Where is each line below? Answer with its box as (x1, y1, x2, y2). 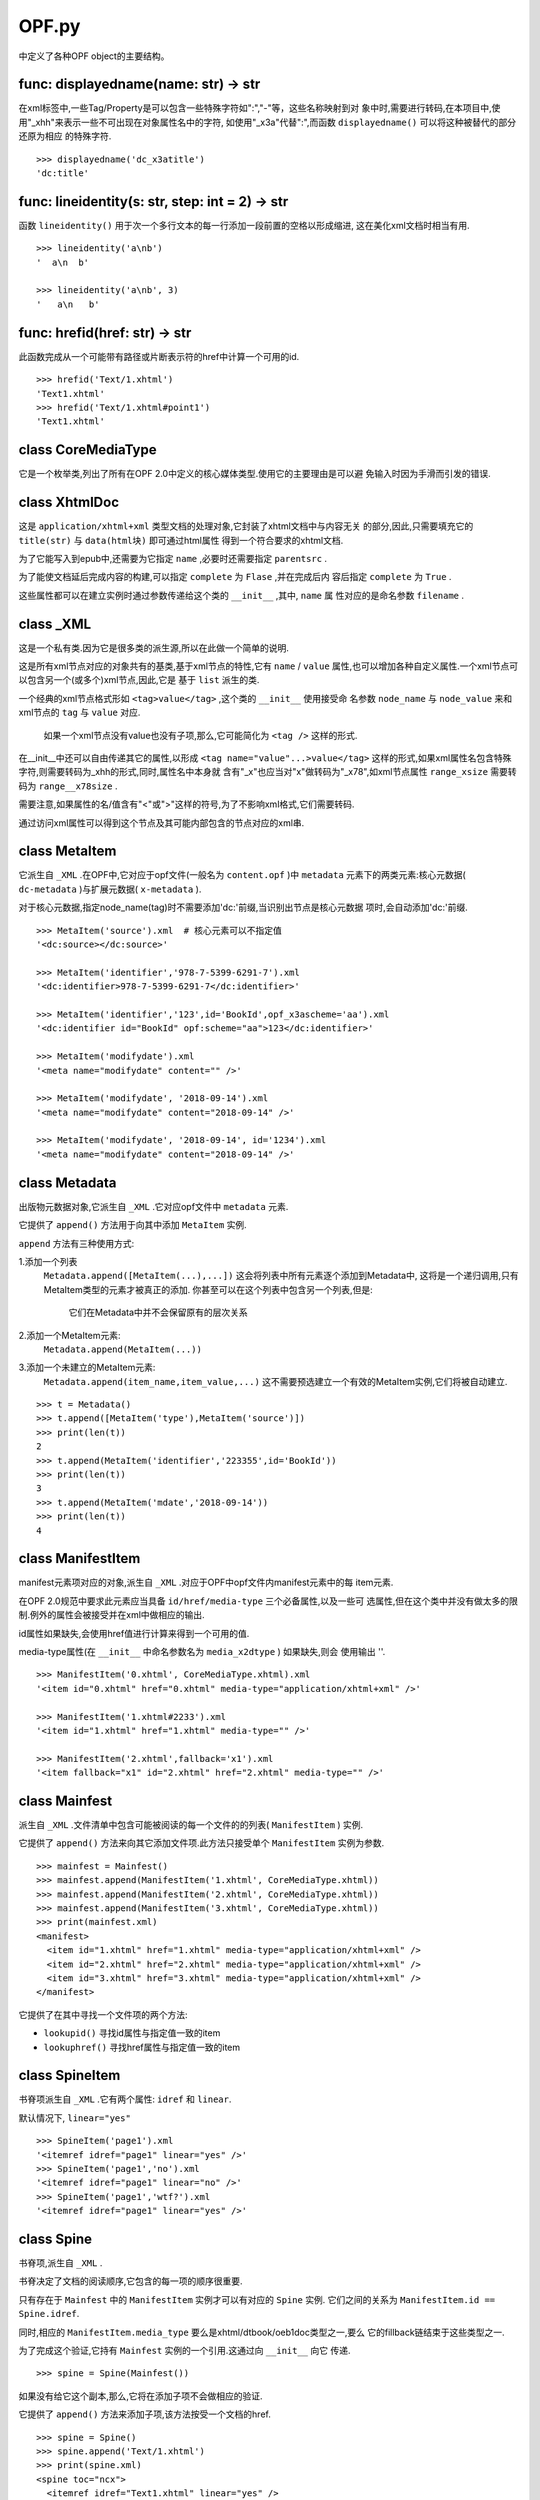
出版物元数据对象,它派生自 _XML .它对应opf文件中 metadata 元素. (18, 1200, 289, 1212)
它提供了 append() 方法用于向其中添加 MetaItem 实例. (18, 1219, 247, 1231)
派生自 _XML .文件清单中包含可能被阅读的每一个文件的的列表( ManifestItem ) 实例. (18, 1819, 364, 1831)
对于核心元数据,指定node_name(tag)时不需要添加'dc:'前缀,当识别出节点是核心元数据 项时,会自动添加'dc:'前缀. (18, 901, 469, 914)
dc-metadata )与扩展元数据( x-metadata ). (18, 883, 202, 895)
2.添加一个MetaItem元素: (18, 1329, 121, 1341)
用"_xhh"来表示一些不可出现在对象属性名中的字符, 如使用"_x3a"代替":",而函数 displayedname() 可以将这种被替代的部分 (18, 116, 517, 128)
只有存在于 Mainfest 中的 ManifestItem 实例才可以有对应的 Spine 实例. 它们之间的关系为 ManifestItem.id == (18, 2293, 496, 2305)
